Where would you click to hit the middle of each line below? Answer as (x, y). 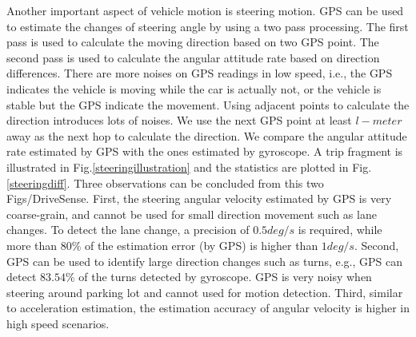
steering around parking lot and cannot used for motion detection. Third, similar (205, 292)
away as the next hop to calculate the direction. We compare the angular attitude (207, 135)
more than (32, 245)
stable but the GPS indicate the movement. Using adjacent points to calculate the (208, 104)
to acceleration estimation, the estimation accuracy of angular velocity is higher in (208, 308)
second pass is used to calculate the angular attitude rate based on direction (193, 57)
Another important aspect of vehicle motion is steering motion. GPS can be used (205, 10)
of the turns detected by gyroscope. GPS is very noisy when (225, 277)
